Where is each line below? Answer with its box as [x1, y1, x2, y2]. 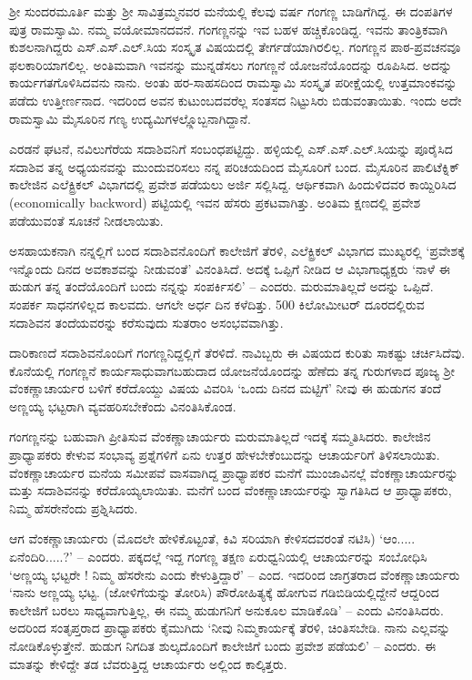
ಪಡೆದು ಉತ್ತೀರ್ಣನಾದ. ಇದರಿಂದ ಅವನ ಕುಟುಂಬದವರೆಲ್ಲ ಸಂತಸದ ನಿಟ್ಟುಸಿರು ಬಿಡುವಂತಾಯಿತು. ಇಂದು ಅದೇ [9, 90, 462, 109]
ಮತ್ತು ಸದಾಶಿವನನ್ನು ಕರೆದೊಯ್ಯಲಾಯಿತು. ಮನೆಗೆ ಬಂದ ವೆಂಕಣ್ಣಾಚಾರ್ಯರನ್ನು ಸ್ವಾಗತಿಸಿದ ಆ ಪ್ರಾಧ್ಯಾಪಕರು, [9, 481, 452, 500]
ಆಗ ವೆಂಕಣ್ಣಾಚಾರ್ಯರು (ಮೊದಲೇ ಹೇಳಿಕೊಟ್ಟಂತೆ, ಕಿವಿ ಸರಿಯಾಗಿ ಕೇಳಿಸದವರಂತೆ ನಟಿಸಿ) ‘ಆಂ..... [9, 529, 416, 548]
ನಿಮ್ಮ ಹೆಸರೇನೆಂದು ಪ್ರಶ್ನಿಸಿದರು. [9, 498, 138, 517]
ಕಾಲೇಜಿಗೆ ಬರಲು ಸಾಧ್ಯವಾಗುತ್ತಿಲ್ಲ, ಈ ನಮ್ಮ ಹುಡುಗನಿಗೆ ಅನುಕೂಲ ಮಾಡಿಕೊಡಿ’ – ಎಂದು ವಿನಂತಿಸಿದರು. [9, 600, 444, 619]
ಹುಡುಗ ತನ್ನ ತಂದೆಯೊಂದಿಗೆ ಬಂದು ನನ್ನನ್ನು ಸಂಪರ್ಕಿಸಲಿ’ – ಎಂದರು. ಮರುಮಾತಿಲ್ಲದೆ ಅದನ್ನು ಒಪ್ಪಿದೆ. [9, 277, 434, 296]
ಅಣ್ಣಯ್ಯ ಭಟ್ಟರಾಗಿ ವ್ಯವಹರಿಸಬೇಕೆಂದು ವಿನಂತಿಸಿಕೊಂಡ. [9, 396, 236, 415]
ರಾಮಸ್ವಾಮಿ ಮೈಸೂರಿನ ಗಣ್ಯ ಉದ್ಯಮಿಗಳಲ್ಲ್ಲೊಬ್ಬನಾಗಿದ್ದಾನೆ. [9, 108, 251, 127]
